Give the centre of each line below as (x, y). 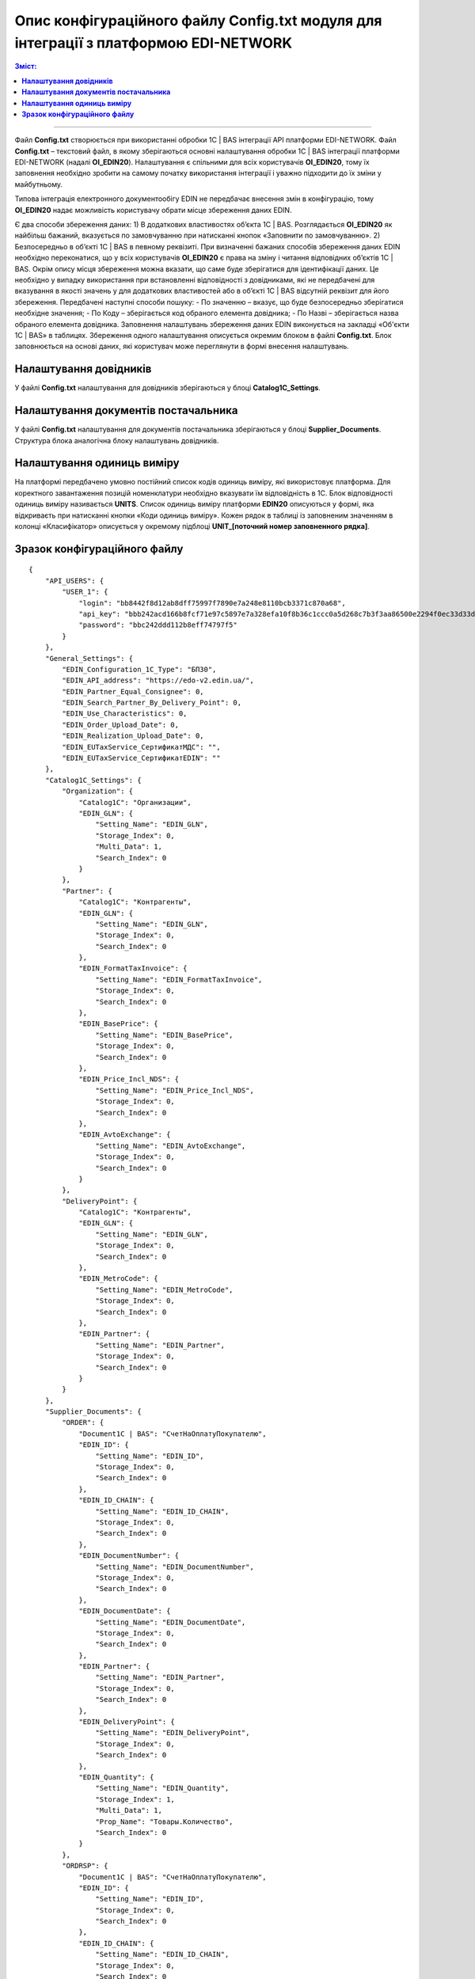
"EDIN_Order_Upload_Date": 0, (121, 725)
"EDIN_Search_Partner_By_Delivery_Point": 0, (152, 703)
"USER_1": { (85, 592)
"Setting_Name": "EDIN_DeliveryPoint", (173, 1733)
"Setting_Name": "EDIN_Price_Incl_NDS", (175, 1090)
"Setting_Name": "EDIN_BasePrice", (164, 1035)
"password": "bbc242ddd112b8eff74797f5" (158, 625)
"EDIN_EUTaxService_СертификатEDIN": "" (141, 758)
